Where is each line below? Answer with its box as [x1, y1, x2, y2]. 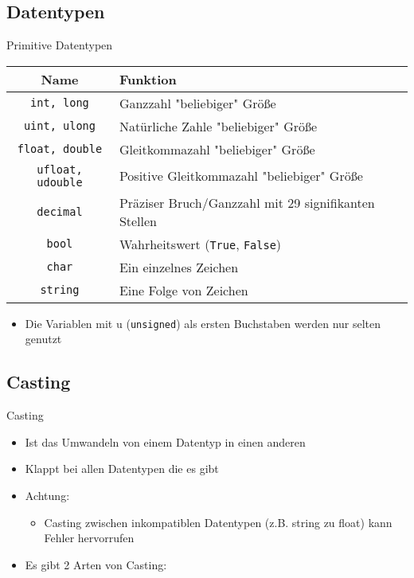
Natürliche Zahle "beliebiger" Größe [119, 116, 318, 135]
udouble [37, 175, 83, 189]
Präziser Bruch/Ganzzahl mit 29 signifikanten [119, 193, 375, 212]
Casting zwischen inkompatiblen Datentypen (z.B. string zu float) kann [44, 514, 393, 530]
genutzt [25, 330, 62, 347]
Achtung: [25, 487, 70, 504]
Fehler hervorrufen [44, 529, 135, 546]
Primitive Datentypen [6, 37, 113, 53]
